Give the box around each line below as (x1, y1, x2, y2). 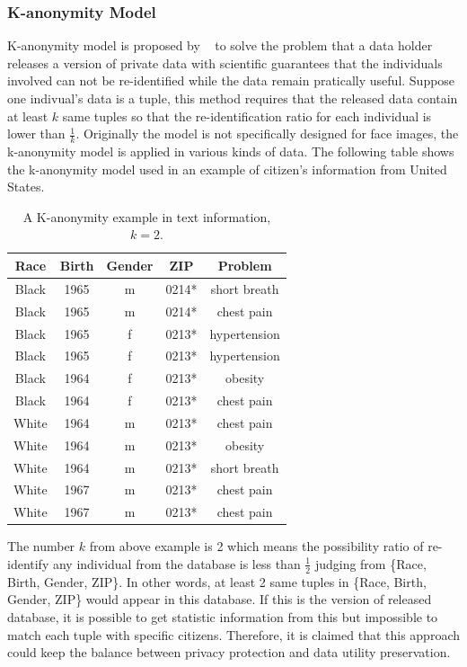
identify (7, 554, 49, 573)
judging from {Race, (314, 554, 427, 573)
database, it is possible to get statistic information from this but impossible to (7, 607, 438, 626)
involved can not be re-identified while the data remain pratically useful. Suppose (7, 71, 455, 90)
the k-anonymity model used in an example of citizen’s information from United (7, 159, 447, 178)
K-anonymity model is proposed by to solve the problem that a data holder (7, 36, 433, 55)
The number (7, 537, 75, 556)
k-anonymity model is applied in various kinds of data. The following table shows (7, 142, 454, 161)
